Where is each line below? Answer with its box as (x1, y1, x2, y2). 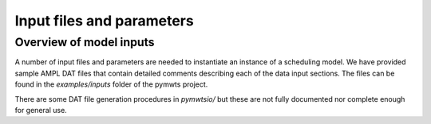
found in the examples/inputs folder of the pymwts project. (14, 79, 208, 89)
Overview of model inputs (14, 35, 155, 49)
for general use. (14, 105, 67, 114)
